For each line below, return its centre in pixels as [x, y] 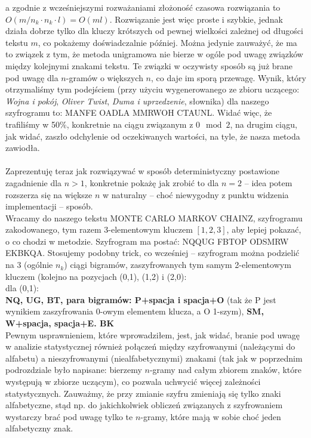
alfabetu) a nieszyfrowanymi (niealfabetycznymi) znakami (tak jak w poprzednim [154, 358]
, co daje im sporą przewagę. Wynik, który [229, 77]
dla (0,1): [22, 288]
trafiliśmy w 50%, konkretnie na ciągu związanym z [99, 124]
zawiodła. [23, 148]
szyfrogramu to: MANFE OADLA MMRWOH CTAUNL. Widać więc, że [139, 112]
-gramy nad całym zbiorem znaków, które [226, 370]
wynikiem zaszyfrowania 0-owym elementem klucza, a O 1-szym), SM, [135, 311]
